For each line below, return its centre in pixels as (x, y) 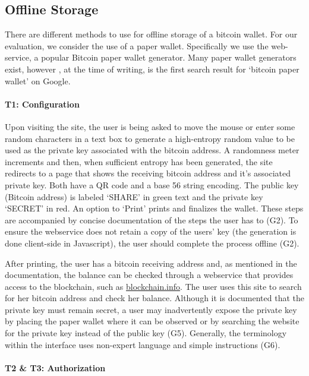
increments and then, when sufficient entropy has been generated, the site (139, 161)
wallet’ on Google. (38, 80)
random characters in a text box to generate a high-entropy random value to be (150, 138)
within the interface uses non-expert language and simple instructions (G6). (143, 344)
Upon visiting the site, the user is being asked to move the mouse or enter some (150, 126)
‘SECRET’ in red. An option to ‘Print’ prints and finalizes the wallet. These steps (154, 208)
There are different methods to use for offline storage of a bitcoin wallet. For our (151, 34)
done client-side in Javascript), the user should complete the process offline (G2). (152, 243)
